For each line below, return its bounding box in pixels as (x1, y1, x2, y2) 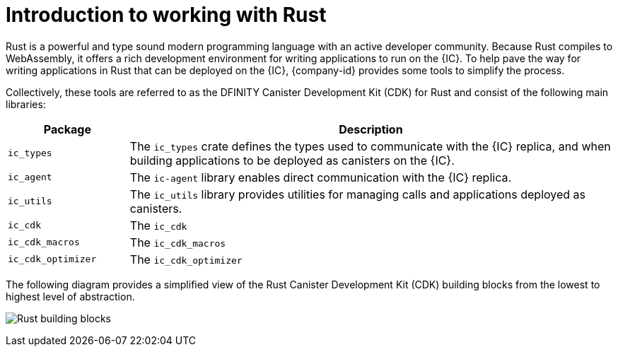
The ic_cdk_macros (129, 235, 226, 250)
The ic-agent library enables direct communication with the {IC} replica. (129, 170, 512, 184)
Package (43, 122, 91, 136)
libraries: (6, 98, 46, 110)
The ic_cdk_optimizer (129, 252, 243, 266)
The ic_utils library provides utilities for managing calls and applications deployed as (129, 187, 586, 201)
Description (339, 122, 403, 136)
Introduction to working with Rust (6, 3, 327, 27)
